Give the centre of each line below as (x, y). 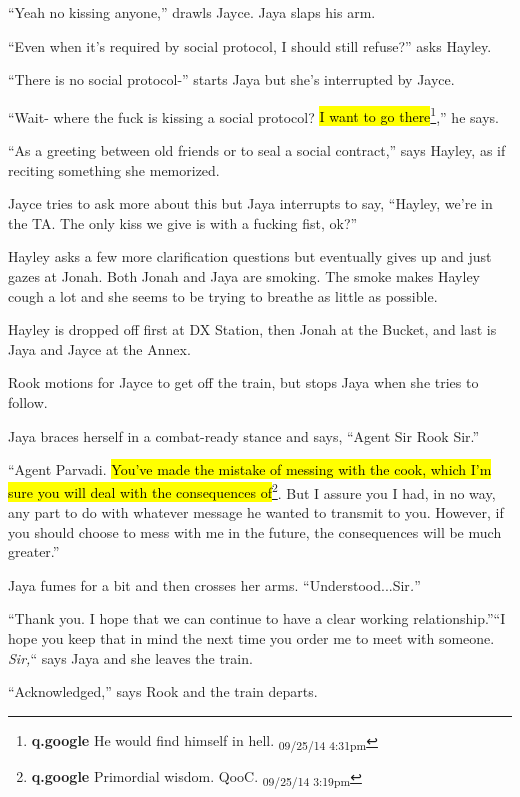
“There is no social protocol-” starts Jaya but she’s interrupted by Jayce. (231, 79)
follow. (28, 401)
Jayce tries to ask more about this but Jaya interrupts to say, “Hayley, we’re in (250, 203)
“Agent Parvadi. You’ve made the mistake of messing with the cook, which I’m (250, 469)
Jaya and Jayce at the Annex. (99, 348)
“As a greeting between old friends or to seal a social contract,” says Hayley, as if (257, 150)
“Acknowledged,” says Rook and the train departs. (163, 691)
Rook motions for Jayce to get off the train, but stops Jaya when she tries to (243, 382)
